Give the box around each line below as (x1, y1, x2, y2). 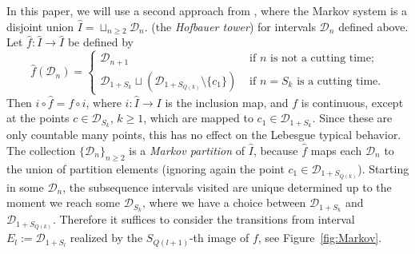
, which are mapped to (143, 109, 253, 126)
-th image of (189, 229, 249, 246)
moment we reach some (6, 194, 121, 211)
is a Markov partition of (129, 141, 245, 158)
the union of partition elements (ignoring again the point (6, 160, 285, 177)
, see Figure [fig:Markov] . (257, 229, 382, 246)
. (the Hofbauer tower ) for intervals (144, 18, 316, 34)
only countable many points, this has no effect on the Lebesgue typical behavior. (6, 126, 401, 143)
